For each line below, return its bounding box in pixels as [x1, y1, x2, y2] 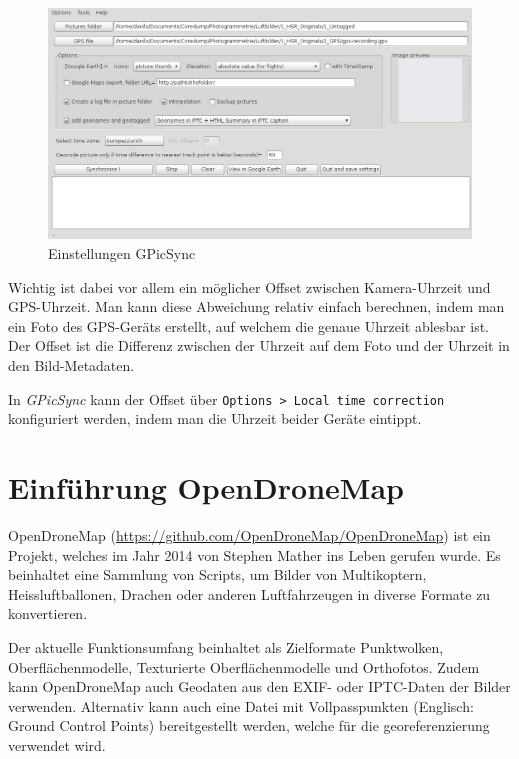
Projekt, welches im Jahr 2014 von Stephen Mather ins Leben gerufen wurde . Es [8, 544, 501, 565]
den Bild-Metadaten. [8, 355, 135, 376]
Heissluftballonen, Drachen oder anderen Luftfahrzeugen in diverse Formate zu [8, 583, 491, 604]
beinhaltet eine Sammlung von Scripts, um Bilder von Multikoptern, [8, 564, 427, 585]
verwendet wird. [8, 734, 106, 755]
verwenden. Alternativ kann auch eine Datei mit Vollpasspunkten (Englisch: [8, 695, 474, 716]
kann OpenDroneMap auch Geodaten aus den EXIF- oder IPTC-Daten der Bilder [8, 676, 511, 697]
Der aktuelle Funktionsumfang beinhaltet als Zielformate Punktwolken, [8, 636, 444, 657]
